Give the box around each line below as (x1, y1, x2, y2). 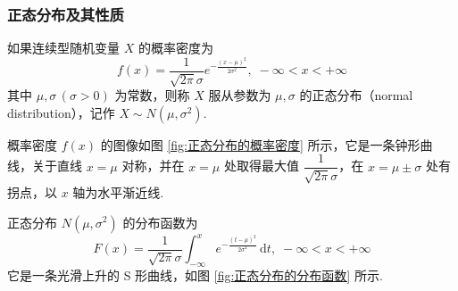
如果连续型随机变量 (7, 38, 120, 57)
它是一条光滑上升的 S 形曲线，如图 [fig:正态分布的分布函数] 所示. (7, 265, 383, 284)
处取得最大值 (223, 156, 299, 175)
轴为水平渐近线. (72, 182, 164, 201)
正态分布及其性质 (7, 3, 124, 25)
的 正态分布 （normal (299, 86, 413, 104)
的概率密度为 (137, 38, 213, 57)
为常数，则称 (114, 86, 190, 104)
